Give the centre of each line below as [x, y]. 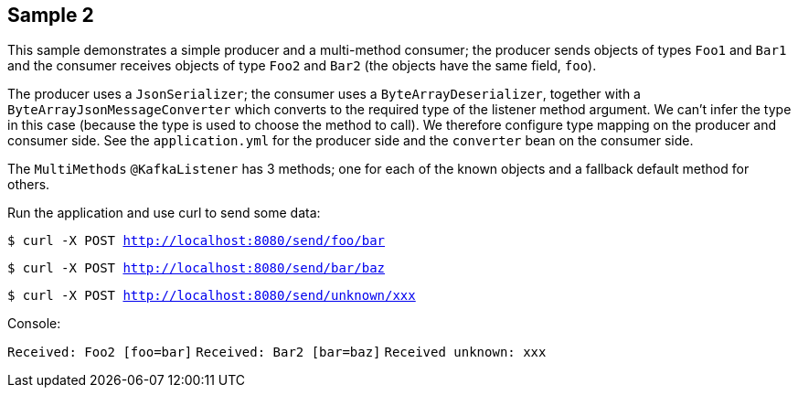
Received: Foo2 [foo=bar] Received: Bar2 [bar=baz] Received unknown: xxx [277, 352]
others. [29, 185]
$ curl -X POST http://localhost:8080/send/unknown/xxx [212, 296]
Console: [34, 324]
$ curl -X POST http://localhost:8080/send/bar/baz [197, 268]
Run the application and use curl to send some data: [164, 213]
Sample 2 [51, 15]
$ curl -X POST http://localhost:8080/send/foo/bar [197, 241]
